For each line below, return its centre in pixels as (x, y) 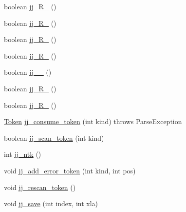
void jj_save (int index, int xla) (51, 203)
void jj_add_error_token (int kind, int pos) (70, 170)
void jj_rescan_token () (40, 187)
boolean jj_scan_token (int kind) (54, 138)
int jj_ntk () (23, 154)
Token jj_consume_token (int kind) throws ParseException (93, 121)
